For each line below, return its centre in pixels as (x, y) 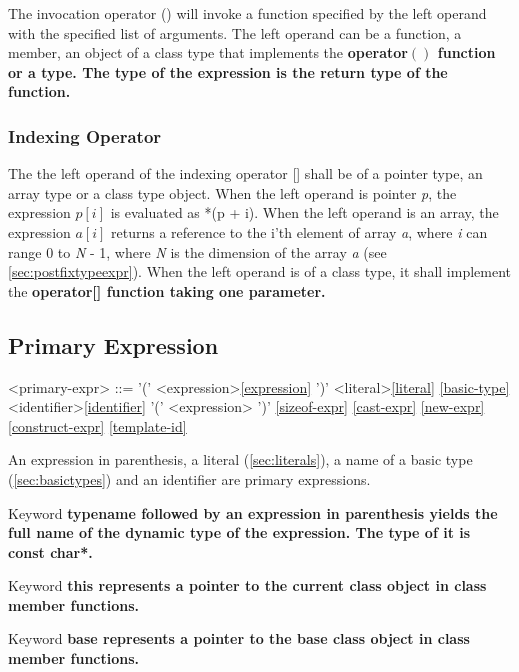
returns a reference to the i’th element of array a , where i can (299, 231)
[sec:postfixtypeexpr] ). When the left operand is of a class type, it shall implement (259, 271)
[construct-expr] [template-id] (97, 425)
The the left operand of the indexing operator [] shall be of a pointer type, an (245, 173)
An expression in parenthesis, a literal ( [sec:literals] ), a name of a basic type (240, 459)
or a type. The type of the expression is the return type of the (228, 71)
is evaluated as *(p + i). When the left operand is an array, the (304, 212)
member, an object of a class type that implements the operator (208, 52)
